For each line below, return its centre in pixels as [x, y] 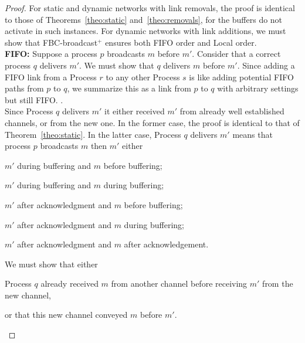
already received [70, 283]
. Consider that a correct [236, 54]
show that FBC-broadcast [51, 42]
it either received [134, 111]
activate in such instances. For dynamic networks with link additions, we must [145, 31]
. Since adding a [266, 65]
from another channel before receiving [179, 283]
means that [253, 134]
